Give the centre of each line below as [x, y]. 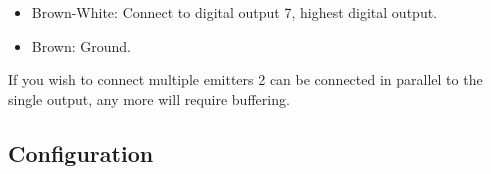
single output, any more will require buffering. [149, 98]
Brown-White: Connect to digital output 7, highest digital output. [234, 12]
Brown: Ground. [81, 45]
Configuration [81, 152]
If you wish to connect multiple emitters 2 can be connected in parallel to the [245, 79]
